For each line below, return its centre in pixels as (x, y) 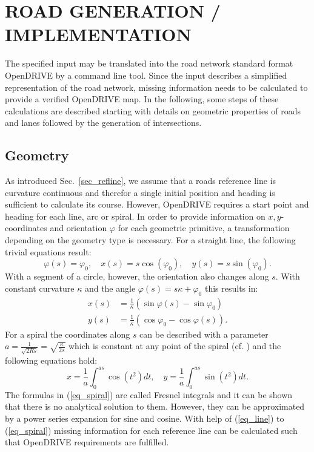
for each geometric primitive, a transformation (204, 228)
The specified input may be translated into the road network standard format (149, 63)
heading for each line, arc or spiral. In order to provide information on (135, 216)
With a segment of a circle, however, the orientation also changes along (137, 276)
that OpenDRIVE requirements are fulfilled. (87, 442)
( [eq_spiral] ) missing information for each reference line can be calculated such (151, 430)
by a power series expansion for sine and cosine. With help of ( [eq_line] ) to (145, 418)
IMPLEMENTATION (98, 34)
